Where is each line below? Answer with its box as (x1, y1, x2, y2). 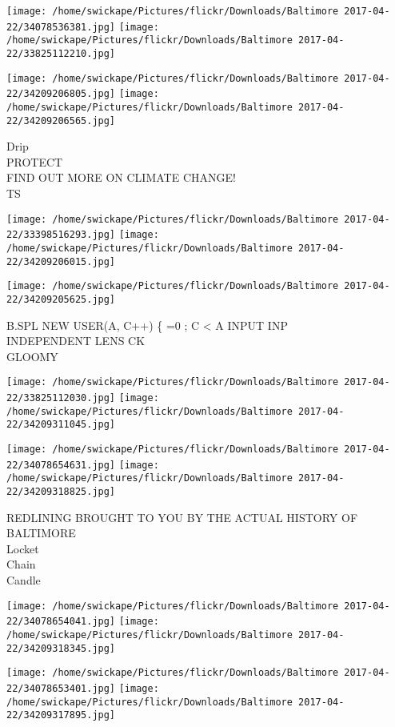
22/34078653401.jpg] (6, 682, 116, 694)
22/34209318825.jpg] (6, 485, 116, 497)
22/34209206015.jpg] (6, 255, 116, 267)
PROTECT (6, 153, 63, 170)
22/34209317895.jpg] (6, 709, 116, 721)
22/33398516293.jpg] (6, 229, 116, 241)
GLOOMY (6, 347, 58, 364)
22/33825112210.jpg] (6, 47, 116, 59)
